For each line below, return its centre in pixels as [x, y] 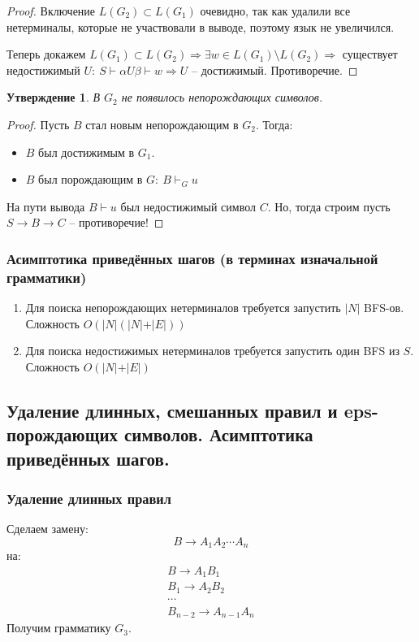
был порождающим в [91, 179]
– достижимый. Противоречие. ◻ [274, 69]
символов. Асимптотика [219, 434]
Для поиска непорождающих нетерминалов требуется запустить [183, 308]
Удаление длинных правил [89, 498]
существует [370, 54]
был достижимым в [86, 152]
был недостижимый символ [188, 206]
